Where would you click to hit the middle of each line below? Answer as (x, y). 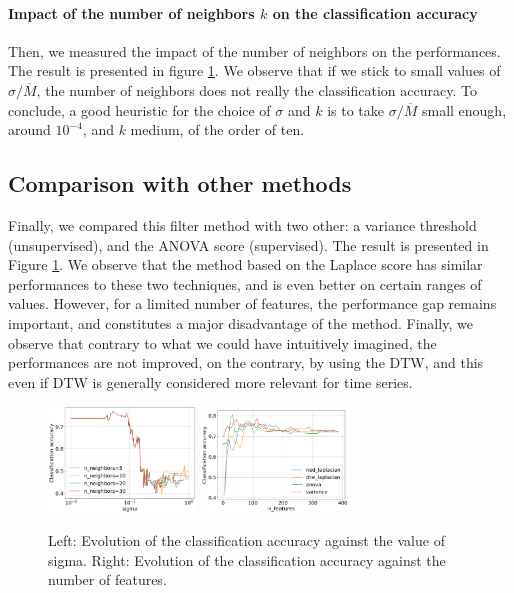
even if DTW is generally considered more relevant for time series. (210, 381)
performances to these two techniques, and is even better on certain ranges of (245, 283)
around (29, 129)
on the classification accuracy (375, 12)
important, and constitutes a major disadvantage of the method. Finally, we (240, 322)
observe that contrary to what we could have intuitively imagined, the (222, 342)
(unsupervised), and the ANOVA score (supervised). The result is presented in (248, 244)
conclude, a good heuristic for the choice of (139, 109)
